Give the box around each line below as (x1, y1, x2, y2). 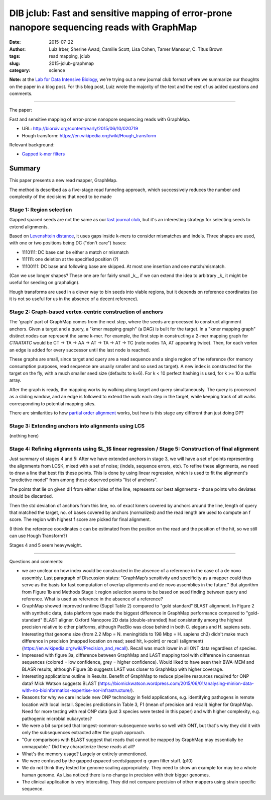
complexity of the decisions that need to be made (9, 194, 112, 200)
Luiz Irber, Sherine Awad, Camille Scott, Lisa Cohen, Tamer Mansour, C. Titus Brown (49, 46, 223, 52)
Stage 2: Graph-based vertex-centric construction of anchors (9, 308, 163, 315)
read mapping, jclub (49, 53, 90, 59)
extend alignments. (9, 224, 49, 230)
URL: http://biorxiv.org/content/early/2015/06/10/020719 (22, 126, 138, 132)
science (49, 67, 65, 73)
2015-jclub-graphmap (49, 60, 94, 66)
